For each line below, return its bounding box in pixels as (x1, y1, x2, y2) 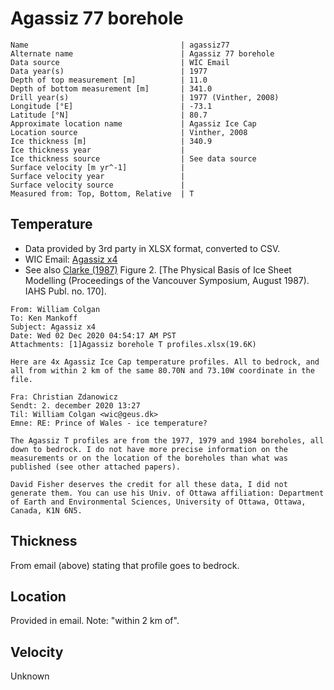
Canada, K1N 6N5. (10, 505, 83, 516)
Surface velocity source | (10, 180, 186, 190)
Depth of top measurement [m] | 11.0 (10, 75, 208, 85)
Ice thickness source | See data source (10, 153, 257, 164)
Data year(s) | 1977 (10, 66, 208, 76)
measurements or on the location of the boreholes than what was (10, 453, 288, 463)
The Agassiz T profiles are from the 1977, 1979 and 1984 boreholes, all (10, 435, 325, 446)
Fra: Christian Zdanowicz (10, 392, 118, 402)
